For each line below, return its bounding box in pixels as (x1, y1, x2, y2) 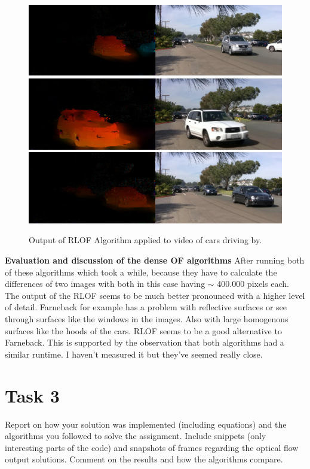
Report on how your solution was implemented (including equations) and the (5, 417, 287, 430)
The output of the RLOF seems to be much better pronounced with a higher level (5, 289, 305, 301)
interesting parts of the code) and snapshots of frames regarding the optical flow (5, 441, 299, 453)
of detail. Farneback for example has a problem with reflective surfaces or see (5, 301, 287, 313)
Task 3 (5, 383, 60, 407)
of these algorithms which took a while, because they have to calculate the (5, 265, 277, 278)
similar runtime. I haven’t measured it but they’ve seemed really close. (5, 347, 263, 360)
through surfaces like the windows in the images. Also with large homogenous (5, 313, 288, 325)
